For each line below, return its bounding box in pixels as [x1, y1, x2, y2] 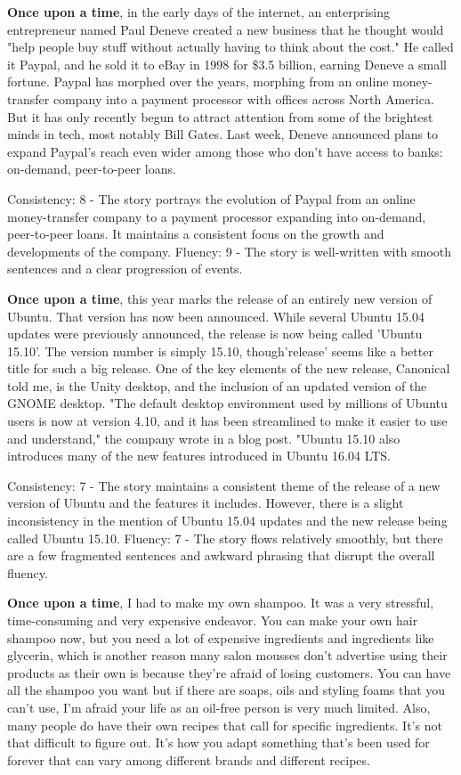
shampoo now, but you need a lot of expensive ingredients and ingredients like [7, 628, 434, 647]
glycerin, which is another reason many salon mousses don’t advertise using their [7, 646, 448, 665]
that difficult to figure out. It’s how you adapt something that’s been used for [7, 733, 430, 752]
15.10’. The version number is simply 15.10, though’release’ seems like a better [7, 341, 433, 360]
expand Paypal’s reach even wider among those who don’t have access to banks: [7, 142, 443, 160]
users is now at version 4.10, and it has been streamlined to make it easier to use [7, 412, 448, 430]
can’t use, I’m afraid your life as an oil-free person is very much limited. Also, [7, 697, 431, 716]
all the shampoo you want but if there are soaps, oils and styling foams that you [7, 681, 446, 699]
